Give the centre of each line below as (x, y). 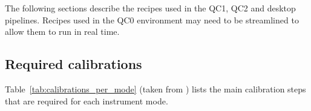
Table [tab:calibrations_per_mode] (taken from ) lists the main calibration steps (155, 88)
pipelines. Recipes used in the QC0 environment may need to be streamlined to (152, 19)
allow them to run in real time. (62, 31)
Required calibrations (74, 64)
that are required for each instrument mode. (87, 100)
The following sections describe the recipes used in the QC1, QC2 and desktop (150, 8)
